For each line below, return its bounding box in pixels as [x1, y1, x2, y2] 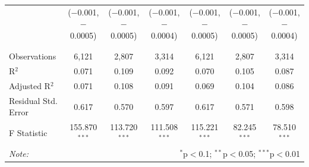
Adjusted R [9, 79, 51, 92]
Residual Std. [9, 94, 58, 106]
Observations [9, 50, 56, 62]
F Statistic [9, 127, 48, 139]
